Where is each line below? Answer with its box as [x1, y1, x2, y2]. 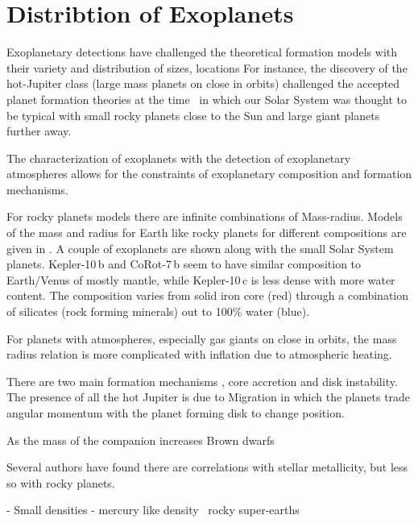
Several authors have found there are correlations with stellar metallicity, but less [6, 459, 408, 475]
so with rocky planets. [6, 474, 115, 491]
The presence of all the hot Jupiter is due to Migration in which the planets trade [6, 388, 411, 405]
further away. [6, 122, 72, 139]
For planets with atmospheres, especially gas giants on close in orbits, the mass [6, 330, 397, 347]
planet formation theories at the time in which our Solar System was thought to [6, 90, 408, 107]
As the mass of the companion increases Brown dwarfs [6, 431, 275, 448]
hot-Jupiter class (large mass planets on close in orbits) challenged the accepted [6, 75, 400, 92]
